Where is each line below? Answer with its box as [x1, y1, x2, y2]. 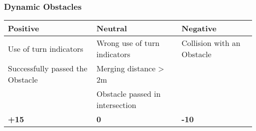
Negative [181, 22, 217, 34]
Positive [8, 22, 39, 34]
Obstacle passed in [96, 88, 161, 100]
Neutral [96, 22, 127, 34]
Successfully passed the [8, 63, 88, 74]
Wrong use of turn [96, 37, 160, 49]
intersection [96, 99, 136, 111]
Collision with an [181, 37, 241, 49]
